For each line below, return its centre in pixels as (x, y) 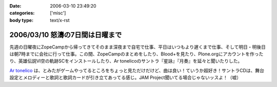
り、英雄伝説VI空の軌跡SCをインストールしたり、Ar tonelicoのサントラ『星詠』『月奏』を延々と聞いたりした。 (126, 61)
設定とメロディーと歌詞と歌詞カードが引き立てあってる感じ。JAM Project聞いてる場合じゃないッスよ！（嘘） (125, 78)
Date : (15, 6)
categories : (22, 13)
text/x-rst (60, 20)
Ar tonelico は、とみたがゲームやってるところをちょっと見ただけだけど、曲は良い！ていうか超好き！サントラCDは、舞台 (137, 70)
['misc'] (58, 13)
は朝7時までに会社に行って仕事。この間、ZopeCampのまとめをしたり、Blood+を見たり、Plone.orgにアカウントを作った (136, 54)
